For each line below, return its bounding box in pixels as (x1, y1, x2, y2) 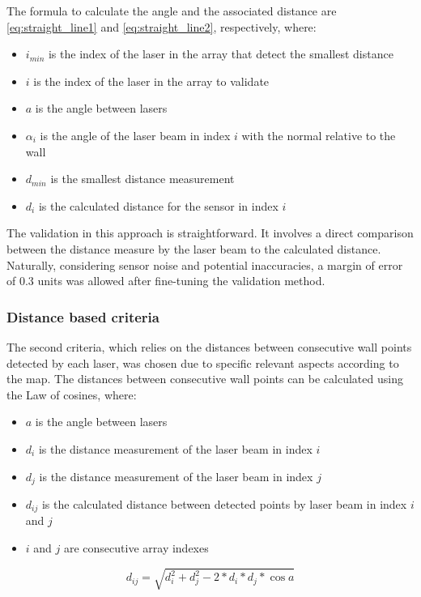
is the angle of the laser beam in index (40, 126, 231, 143)
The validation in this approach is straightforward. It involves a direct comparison (6, 224, 414, 241)
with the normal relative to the (241, 126, 396, 143)
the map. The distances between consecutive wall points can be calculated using (6, 370, 403, 387)
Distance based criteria (6, 306, 159, 326)
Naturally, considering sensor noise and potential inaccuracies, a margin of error (6, 256, 403, 273)
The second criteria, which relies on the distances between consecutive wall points (6, 338, 412, 355)
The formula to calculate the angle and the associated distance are (6, 2, 337, 19)
